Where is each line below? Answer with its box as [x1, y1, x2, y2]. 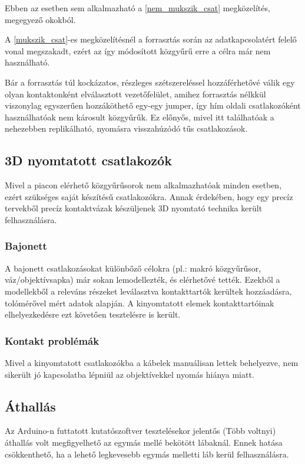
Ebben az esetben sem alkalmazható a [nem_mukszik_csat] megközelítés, [5, 2, 270, 14]
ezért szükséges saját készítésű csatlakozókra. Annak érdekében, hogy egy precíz [5, 190, 293, 202]
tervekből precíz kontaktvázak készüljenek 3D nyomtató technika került [5, 202, 263, 214]
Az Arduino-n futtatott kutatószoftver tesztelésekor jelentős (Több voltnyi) [5, 424, 276, 437]
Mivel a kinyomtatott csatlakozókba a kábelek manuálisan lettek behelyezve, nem [5, 356, 299, 368]
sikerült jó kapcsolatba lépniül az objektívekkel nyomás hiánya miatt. [5, 368, 254, 380]
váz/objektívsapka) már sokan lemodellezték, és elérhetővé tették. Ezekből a [5, 273, 280, 286]
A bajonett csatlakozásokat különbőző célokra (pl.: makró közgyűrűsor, [5, 262, 261, 274]
